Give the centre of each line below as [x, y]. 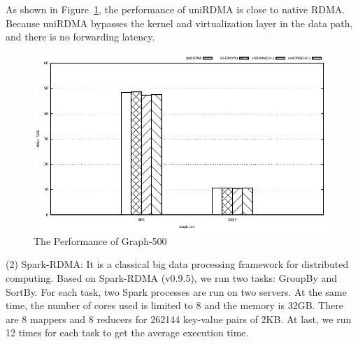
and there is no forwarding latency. [80, 37]
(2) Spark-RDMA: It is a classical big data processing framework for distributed [177, 264]
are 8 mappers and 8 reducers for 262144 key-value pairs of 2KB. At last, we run [179, 319]
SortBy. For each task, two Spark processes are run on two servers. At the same [176, 291]
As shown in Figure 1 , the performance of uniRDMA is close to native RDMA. [176, 9]
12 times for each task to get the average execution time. [127, 332]
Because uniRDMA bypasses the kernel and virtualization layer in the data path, [179, 23]
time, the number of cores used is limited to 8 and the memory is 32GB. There [174, 305]
